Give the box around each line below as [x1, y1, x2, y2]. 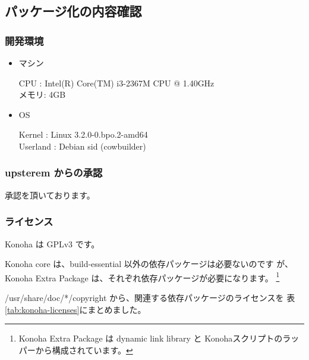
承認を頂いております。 [5, 188, 95, 201]
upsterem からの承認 [5, 165, 103, 180]
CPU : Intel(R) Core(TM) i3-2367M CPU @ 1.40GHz [18, 76, 215, 89]
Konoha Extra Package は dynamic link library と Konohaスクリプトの [18, 332, 283, 345]
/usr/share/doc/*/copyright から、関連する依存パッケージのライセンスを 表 [5, 291, 295, 304]
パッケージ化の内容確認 [5, 2, 142, 20]
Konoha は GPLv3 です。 [5, 237, 100, 250]
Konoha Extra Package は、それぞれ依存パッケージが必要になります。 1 [5, 269, 280, 284]
